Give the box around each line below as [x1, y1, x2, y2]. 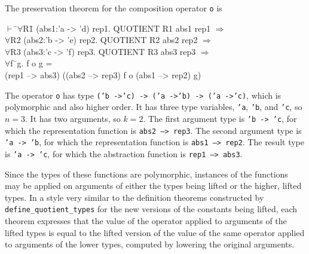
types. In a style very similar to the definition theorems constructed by [5, 191, 264, 203]
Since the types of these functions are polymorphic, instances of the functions [5, 167, 288, 180]
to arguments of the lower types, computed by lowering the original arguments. [5, 238, 295, 250]
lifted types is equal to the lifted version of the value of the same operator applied [5, 226, 305, 238]
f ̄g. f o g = [10, 57, 53, 69]
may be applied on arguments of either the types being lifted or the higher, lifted [5, 179, 302, 192]
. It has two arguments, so [25, 112, 121, 124]
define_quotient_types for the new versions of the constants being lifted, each [5, 203, 298, 215]
